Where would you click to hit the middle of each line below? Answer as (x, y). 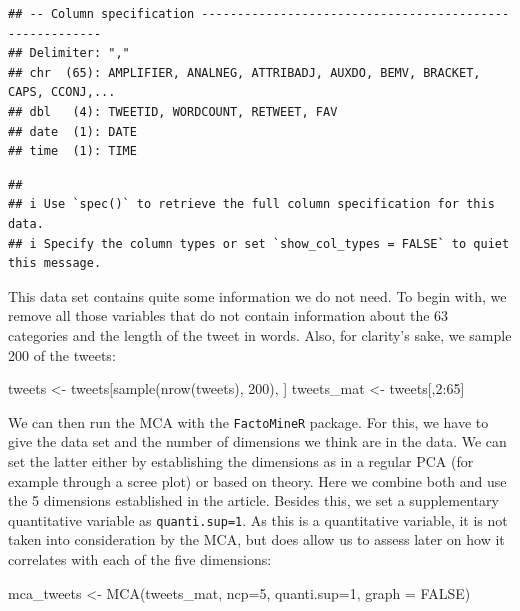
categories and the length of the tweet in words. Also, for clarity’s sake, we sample (260, 334)
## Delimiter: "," (69, 53)
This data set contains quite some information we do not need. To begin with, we (257, 295)
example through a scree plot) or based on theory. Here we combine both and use (257, 480)
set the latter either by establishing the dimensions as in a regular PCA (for (241, 460)
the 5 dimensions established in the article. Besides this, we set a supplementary (253, 500)
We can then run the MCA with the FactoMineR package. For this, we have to (248, 421)
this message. (55, 263)
